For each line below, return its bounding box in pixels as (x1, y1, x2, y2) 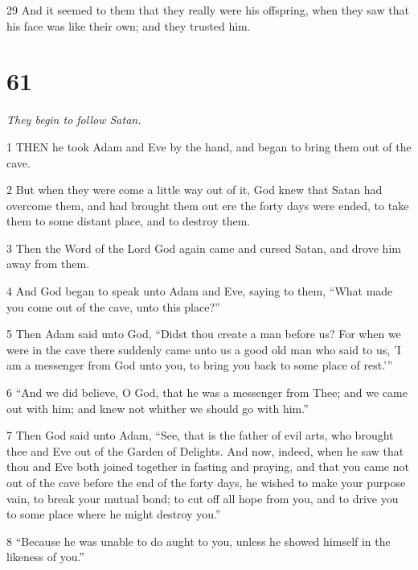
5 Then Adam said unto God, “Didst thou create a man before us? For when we (6, 325, 401, 342)
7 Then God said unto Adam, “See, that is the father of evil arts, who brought (6, 427, 394, 444)
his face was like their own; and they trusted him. (6, 17, 251, 34)
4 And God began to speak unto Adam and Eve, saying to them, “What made (6, 283, 393, 299)
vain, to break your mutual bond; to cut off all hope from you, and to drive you (6, 489, 399, 506)
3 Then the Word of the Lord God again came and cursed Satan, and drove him (6, 239, 401, 256)
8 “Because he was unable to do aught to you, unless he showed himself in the (6, 532, 391, 549)
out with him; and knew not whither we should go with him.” (6, 399, 309, 416)
